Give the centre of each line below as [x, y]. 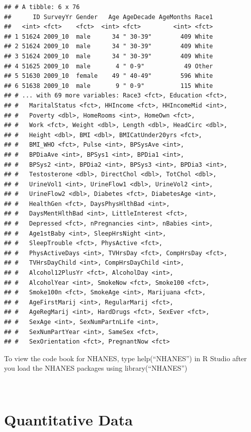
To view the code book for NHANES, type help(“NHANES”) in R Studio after [125, 358]
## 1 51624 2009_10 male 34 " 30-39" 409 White [109, 36]
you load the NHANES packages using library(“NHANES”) [96, 368]
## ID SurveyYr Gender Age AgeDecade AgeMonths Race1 [109, 17]
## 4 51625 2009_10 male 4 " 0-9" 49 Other [109, 66]
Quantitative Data [68, 419]
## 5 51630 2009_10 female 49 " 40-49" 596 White [109, 76]
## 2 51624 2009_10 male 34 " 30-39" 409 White [109, 46]
